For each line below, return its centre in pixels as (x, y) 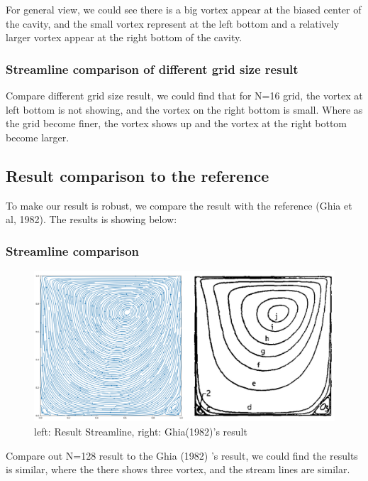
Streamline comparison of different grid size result (152, 69)
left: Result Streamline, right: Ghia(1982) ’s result (141, 431)
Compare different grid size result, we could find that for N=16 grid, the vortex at (184, 95)
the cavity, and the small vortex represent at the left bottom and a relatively (173, 23)
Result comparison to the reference (138, 175)
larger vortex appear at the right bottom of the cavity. (124, 37)
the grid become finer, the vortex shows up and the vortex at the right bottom (177, 123)
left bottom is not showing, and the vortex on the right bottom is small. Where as (184, 109)
